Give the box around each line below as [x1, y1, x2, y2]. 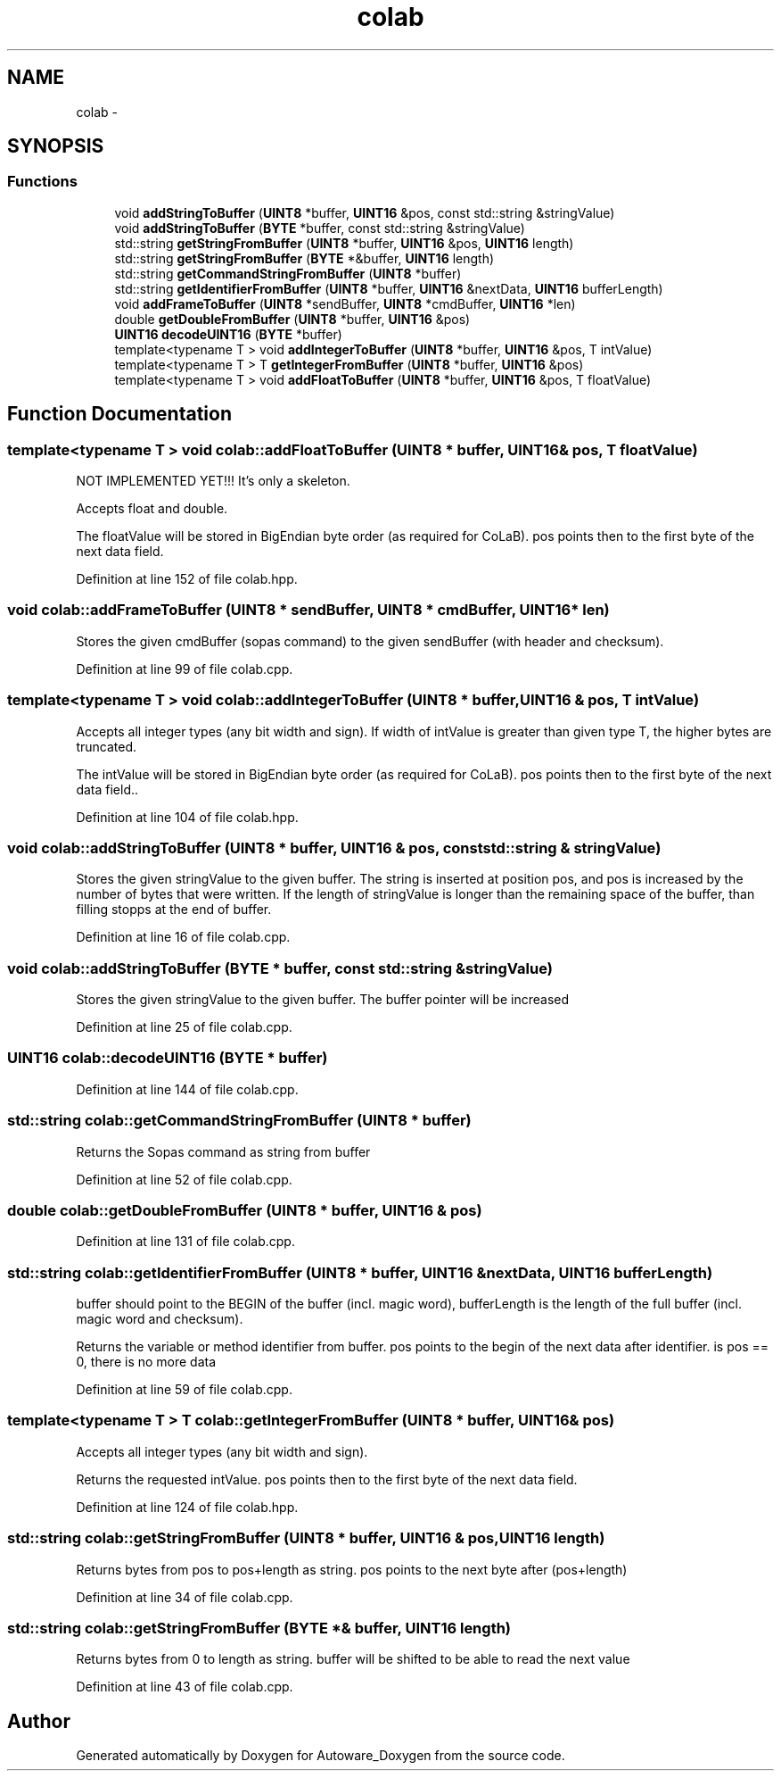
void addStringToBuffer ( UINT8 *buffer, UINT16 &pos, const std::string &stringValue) [114, 204, 615, 220]
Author [7, 1709, 70, 1732]
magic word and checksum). [76, 1311, 243, 1327]
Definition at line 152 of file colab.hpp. [76, 571, 298, 587]
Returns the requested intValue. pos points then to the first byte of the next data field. [76, 1471, 578, 1487]
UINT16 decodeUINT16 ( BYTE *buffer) [114, 326, 342, 342]
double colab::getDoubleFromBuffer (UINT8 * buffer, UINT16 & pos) [7, 1201, 482, 1219]
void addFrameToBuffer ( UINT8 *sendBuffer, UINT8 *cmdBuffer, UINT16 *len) [114, 295, 576, 312]
